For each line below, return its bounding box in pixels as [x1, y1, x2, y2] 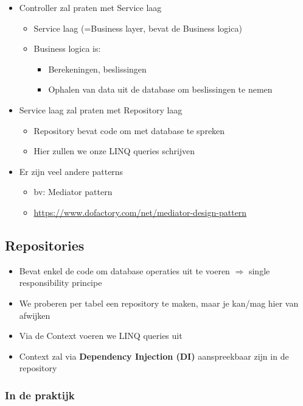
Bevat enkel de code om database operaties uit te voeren [19, 264, 230, 277]
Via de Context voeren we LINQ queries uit [19, 329, 183, 342]
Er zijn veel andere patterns [19, 165, 124, 177]
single [248, 264, 270, 277]
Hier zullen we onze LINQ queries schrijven [33, 144, 195, 157]
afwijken [19, 308, 50, 321]
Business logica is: [33, 42, 101, 55]
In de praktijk [5, 387, 75, 402]
